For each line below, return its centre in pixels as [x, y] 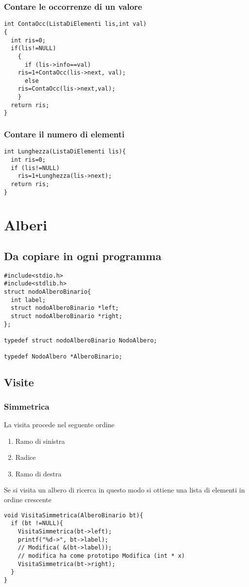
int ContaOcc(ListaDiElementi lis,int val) [75, 24]
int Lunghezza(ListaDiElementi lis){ [65, 152]
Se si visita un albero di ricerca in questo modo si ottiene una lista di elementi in [124, 490]
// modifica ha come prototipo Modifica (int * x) [101, 556]
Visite [19, 382]
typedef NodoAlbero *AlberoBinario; [63, 357]
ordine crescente [28, 500]
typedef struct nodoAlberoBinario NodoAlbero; [80, 341]
